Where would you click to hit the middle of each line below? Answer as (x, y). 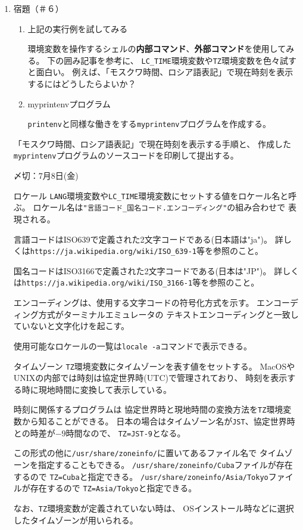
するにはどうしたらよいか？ (82, 84)
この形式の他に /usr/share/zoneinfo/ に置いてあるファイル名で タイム (149, 453)
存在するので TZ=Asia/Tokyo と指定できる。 (113, 488)
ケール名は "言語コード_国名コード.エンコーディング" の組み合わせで (163, 207)
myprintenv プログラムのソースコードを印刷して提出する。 (126, 155)
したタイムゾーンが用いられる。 (76, 520)
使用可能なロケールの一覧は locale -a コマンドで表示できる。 (132, 345)
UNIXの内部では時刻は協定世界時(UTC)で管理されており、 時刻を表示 (150, 378)
